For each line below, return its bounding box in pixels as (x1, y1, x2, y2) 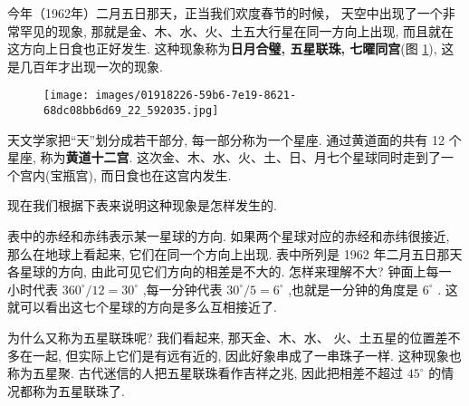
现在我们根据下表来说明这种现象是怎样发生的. (7, 196, 277, 215)
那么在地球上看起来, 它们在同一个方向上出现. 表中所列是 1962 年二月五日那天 (7, 244, 463, 263)
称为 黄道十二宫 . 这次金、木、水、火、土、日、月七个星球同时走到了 (40, 148, 442, 167)
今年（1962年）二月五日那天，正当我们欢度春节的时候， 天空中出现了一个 (7, 4, 443, 22)
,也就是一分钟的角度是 (288, 279, 419, 298)
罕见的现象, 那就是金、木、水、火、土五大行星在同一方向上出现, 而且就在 (19, 21, 455, 40)
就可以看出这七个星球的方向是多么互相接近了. (7, 297, 277, 316)
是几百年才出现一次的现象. (7, 56, 163, 75)
